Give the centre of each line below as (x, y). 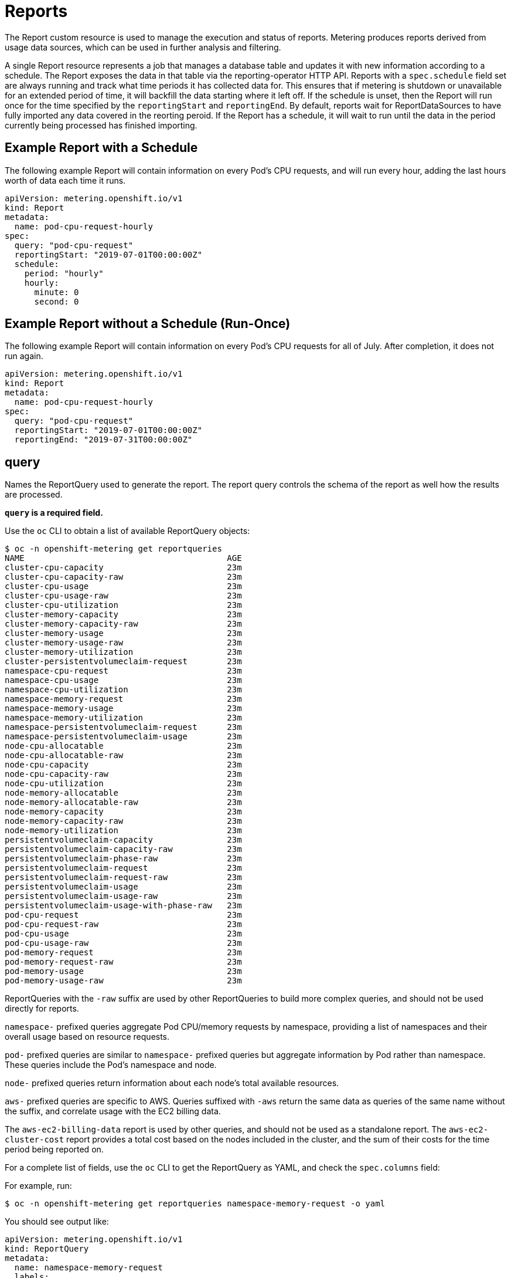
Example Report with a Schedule (101, 148)
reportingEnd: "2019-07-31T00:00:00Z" (103, 440)
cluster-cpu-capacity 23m (123, 568)
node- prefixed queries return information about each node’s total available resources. (172, 1083)
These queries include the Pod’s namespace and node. (111, 1065)
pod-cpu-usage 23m (123, 934)
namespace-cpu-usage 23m (123, 680)
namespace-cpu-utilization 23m (123, 690)
